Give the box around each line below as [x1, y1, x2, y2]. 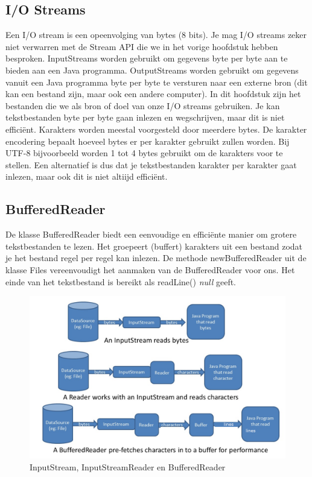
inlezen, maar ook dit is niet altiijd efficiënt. [5, 170, 168, 183]
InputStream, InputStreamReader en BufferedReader [30, 460, 226, 473]
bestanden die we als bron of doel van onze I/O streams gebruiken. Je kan [5, 99, 280, 112]
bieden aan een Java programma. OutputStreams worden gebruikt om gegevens [5, 63, 299, 76]
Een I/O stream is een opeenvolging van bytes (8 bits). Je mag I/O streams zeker [5, 28, 307, 41]
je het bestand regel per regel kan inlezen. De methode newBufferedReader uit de [5, 251, 307, 264]
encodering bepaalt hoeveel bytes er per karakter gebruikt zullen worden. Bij [5, 134, 290, 147]
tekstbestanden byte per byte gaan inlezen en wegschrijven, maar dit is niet [5, 111, 285, 124]
